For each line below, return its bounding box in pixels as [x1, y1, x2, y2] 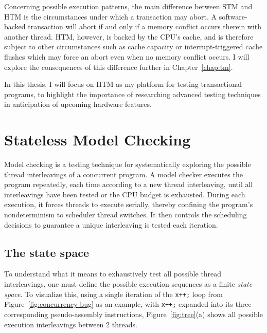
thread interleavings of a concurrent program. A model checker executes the [4, 169, 243, 179]
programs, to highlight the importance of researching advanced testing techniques [4, 88, 261, 99]
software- [219, 11, 247, 22]
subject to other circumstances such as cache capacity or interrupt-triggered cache [4, 41, 263, 52]
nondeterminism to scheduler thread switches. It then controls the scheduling [4, 209, 247, 220]
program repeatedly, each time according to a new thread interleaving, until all [4, 179, 253, 190]
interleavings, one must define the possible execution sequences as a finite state [4, 279, 253, 289]
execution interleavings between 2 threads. [4, 319, 137, 329]
